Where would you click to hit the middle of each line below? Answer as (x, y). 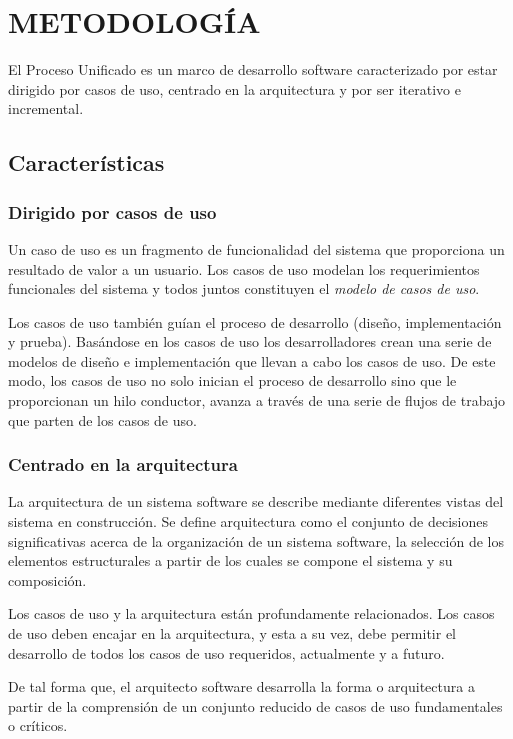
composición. (47, 579)
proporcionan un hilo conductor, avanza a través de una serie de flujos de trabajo (257, 400)
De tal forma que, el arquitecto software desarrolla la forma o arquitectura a (241, 686)
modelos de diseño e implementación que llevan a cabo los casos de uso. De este (252, 360)
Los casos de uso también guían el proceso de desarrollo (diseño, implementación (255, 321)
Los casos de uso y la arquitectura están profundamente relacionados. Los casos (251, 613)
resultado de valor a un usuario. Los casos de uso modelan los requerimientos (244, 268)
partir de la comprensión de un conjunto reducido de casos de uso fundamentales (255, 705)
